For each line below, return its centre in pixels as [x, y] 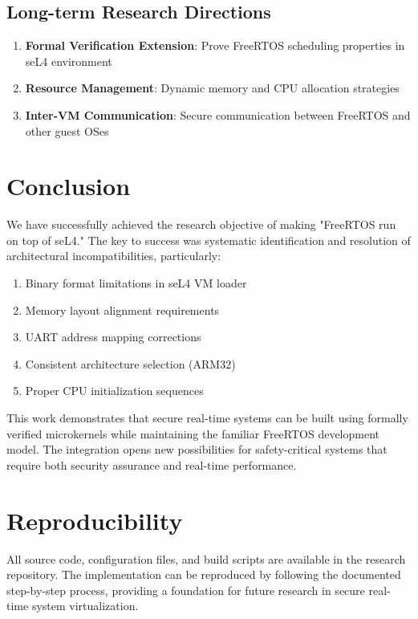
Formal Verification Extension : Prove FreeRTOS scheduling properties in [215, 45]
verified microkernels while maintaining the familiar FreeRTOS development [193, 433]
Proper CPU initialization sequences [114, 391]
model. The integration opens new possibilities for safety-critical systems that [197, 449]
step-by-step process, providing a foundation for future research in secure [186, 590]
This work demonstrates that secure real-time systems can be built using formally [207, 418]
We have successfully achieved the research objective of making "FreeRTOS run [201, 224]
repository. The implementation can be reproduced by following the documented [204, 574]
